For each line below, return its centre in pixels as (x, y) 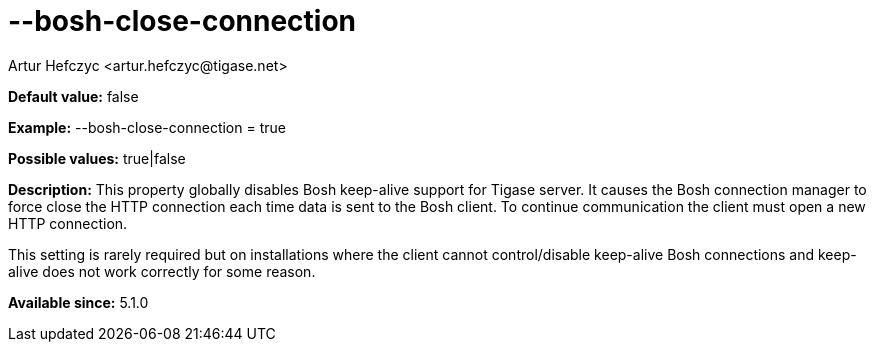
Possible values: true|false (97, 158)
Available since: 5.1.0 (78, 302)
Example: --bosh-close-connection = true (147, 127)
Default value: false (73, 96)
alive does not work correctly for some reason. (162, 271)
